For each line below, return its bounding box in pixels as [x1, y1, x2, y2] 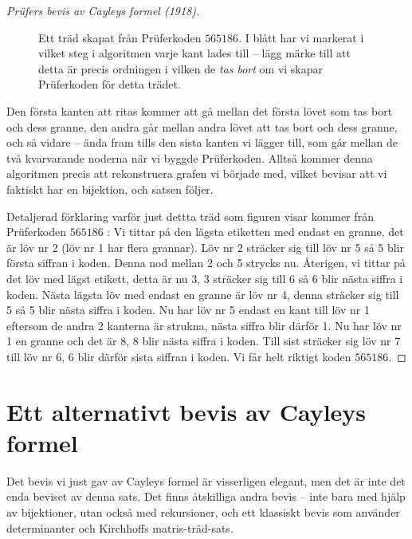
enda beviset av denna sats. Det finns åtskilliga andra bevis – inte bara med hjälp [6, 488, 406, 505]
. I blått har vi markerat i [238, 29, 364, 45]
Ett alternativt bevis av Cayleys [6, 395, 367, 427]
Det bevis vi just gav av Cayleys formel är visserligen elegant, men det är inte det [6, 472, 406, 489]
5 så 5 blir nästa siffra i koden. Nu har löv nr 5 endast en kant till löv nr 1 [6, 301, 370, 318]
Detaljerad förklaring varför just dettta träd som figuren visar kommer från [6, 207, 374, 224]
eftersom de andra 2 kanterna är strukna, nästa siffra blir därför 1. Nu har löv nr [6, 317, 402, 333]
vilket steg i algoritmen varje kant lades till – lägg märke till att [38, 45, 351, 61]
